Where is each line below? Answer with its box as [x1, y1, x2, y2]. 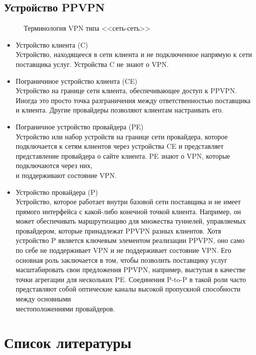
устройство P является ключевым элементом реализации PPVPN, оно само [15, 235, 245, 245]
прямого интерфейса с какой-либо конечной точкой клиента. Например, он [15, 206, 241, 216]
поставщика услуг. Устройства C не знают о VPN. [15, 59, 169, 69]
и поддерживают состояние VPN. [15, 170, 117, 180]
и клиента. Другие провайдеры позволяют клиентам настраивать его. [15, 105, 224, 115]
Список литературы [4, 332, 132, 353]
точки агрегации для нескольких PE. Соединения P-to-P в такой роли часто [15, 274, 246, 284]
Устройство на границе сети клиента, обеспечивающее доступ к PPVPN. [15, 85, 237, 96]
